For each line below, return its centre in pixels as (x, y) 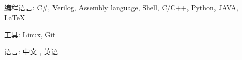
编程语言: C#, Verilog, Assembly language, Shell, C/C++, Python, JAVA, (121, 7)
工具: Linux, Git (30, 34)
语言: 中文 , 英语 (31, 51)
